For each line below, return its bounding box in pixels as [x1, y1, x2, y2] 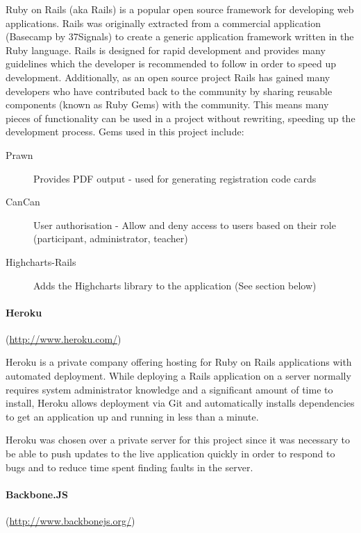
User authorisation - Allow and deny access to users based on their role [33, 217, 336, 232]
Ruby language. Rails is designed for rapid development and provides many [6, 42, 326, 57]
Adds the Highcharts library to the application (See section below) [33, 278, 317, 292]
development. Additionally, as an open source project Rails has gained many [6, 69, 330, 84]
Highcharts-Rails [6, 254, 76, 269]
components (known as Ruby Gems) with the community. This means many [6, 97, 329, 112]
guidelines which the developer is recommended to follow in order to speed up [6, 56, 336, 71]
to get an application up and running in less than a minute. [6, 409, 259, 423]
